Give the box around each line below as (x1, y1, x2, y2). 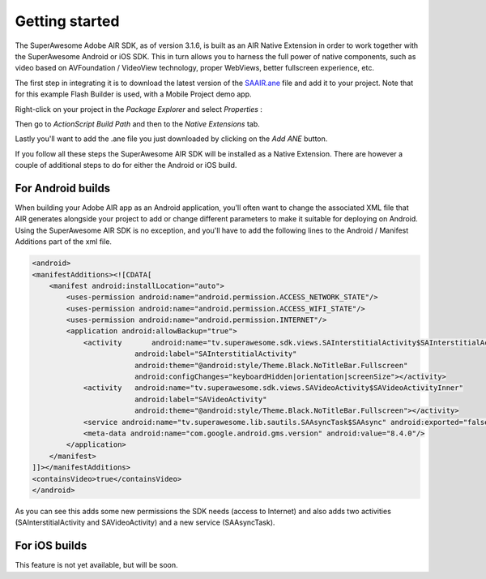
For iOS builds (15, 539, 87, 553)
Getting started (15, 12, 120, 30)
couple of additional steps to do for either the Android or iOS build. (15, 161, 237, 170)
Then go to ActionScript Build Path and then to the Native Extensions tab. (15, 118, 261, 129)
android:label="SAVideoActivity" (134, 394, 267, 404)
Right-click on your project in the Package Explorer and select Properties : (15, 104, 263, 114)
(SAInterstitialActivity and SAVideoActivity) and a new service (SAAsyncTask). (15, 517, 275, 527)
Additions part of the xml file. (15, 237, 113, 247)
